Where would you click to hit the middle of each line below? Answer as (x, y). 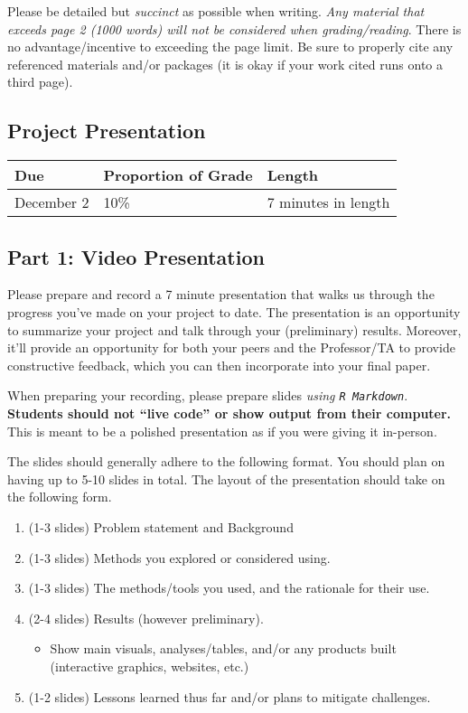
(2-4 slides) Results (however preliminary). (146, 618)
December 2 (52, 202)
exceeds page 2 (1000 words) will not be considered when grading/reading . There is (234, 28)
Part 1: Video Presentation (136, 256)
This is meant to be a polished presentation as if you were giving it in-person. (222, 431)
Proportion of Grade (178, 175)
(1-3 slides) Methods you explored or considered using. (179, 557)
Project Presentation (107, 131)
